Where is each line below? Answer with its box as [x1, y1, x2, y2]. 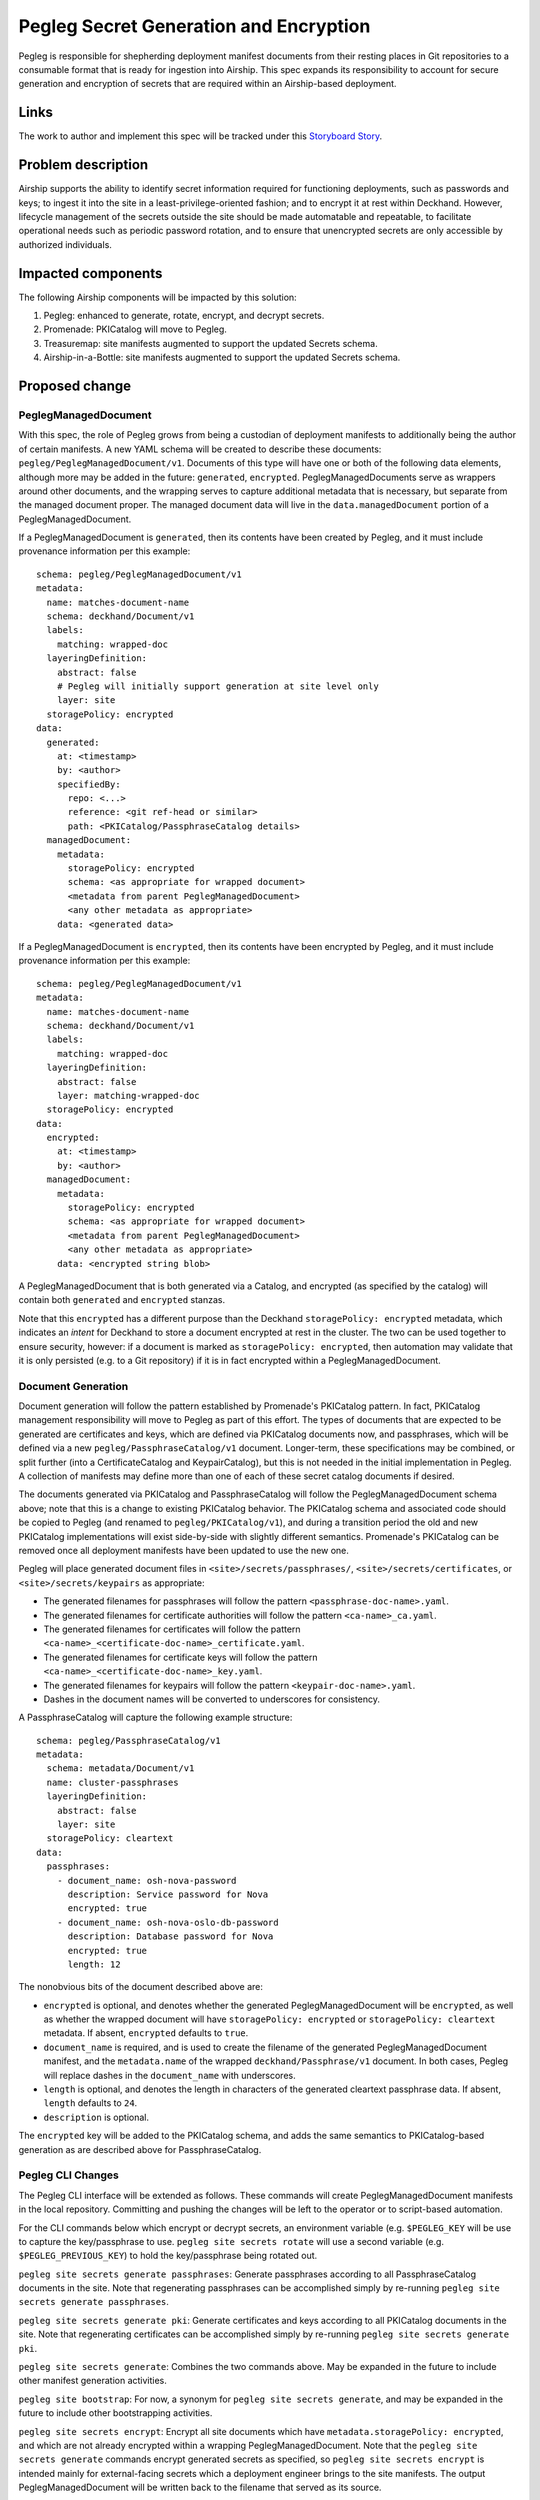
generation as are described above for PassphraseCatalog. [18, 2143, 262, 2155]
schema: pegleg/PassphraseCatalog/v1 [36, 1735, 222, 1746]
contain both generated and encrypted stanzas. [18, 1294, 225, 1306]
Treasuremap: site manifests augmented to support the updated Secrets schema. [43, 337, 379, 349]
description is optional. [43, 2111, 150, 2123]
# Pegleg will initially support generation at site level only [56, 680, 379, 692]
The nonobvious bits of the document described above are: [18, 1981, 264, 1993]
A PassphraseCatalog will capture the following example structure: [18, 1711, 293, 1724]
